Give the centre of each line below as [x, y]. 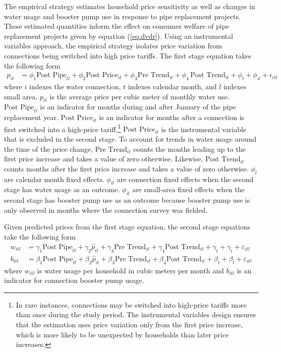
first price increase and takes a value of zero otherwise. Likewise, [104, 159]
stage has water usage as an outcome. [62, 189]
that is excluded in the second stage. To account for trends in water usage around [130, 139]
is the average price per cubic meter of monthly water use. [139, 96]
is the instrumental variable [204, 129]
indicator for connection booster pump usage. [74, 280]
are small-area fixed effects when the [188, 189]
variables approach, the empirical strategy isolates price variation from [113, 46]
